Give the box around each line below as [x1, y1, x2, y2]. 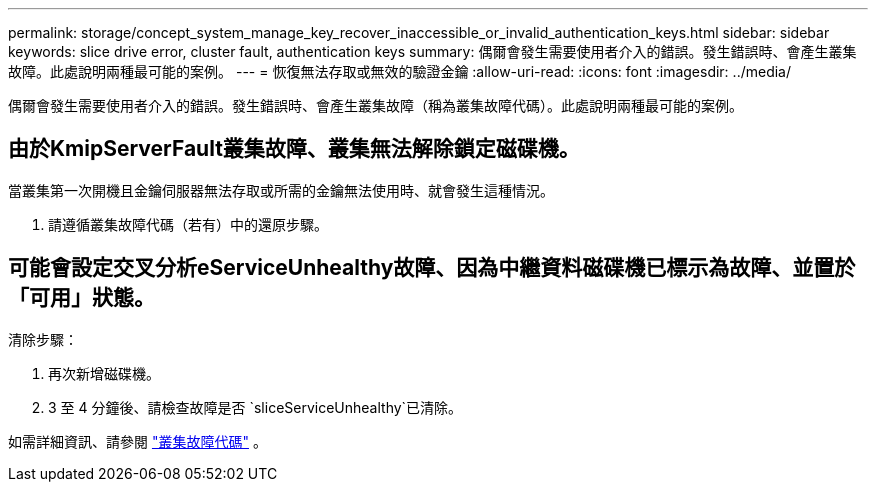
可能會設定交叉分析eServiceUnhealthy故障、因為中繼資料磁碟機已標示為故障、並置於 [8, 255, 856, 281]
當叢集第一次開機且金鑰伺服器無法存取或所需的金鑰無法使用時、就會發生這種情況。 [8, 181, 554, 199]
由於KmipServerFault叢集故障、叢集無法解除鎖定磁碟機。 [8, 136, 580, 162]
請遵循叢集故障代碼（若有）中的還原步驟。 [48, 215, 328, 233]
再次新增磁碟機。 [48, 364, 160, 382]
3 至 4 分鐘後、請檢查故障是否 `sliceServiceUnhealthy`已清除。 [48, 398, 463, 416]
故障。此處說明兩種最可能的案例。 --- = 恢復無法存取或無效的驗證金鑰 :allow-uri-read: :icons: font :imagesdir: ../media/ [8, 63, 792, 80]
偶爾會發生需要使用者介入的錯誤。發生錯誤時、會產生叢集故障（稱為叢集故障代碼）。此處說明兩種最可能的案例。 [8, 97, 743, 114]
